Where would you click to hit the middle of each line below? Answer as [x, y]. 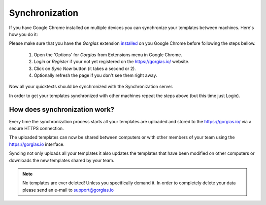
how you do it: [23, 34]
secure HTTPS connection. [36, 128]
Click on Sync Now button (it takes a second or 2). [85, 68]
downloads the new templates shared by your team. [62, 160]
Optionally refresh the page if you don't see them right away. [95, 75]
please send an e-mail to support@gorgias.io [68, 190]
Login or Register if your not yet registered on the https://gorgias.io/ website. [112, 62]
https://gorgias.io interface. [37, 144]
